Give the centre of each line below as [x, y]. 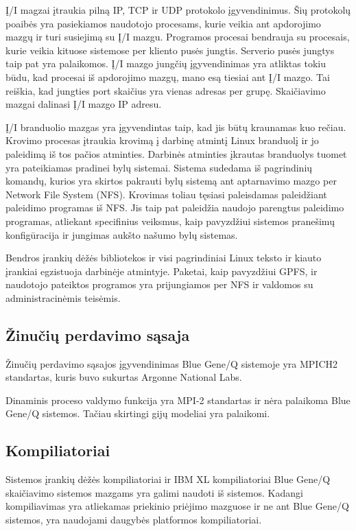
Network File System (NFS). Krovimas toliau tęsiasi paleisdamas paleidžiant [166, 194]
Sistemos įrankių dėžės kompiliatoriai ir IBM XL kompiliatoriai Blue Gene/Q [168, 479]
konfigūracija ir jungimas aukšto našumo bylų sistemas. [122, 234]
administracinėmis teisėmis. [63, 297]
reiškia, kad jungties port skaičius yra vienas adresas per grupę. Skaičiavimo [166, 90]
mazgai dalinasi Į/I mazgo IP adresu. [84, 104]
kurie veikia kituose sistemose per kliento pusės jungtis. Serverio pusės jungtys [170, 50]
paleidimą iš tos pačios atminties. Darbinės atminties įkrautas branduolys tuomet [176, 153]
